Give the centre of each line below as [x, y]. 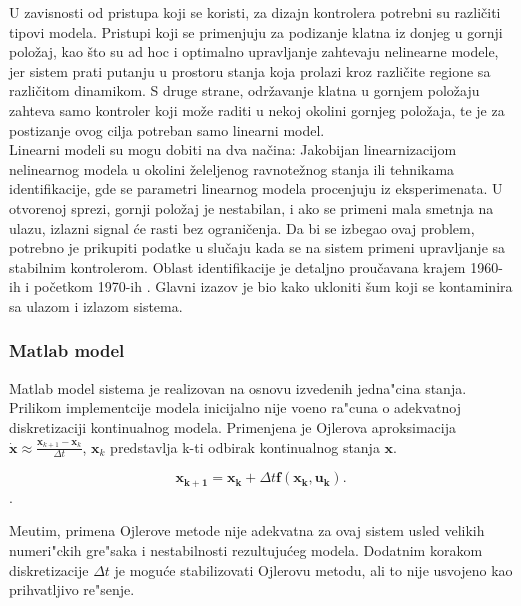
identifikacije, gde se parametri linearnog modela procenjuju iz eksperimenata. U [256, 188]
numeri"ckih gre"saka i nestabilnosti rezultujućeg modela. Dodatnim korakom [246, 549]
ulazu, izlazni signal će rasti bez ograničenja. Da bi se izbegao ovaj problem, [242, 227]
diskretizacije [49, 569]
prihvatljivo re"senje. [72, 589]
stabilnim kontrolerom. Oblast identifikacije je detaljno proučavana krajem [237, 266]
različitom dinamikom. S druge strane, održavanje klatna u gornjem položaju [244, 90]
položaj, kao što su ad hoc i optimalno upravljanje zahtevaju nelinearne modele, [254, 51]
